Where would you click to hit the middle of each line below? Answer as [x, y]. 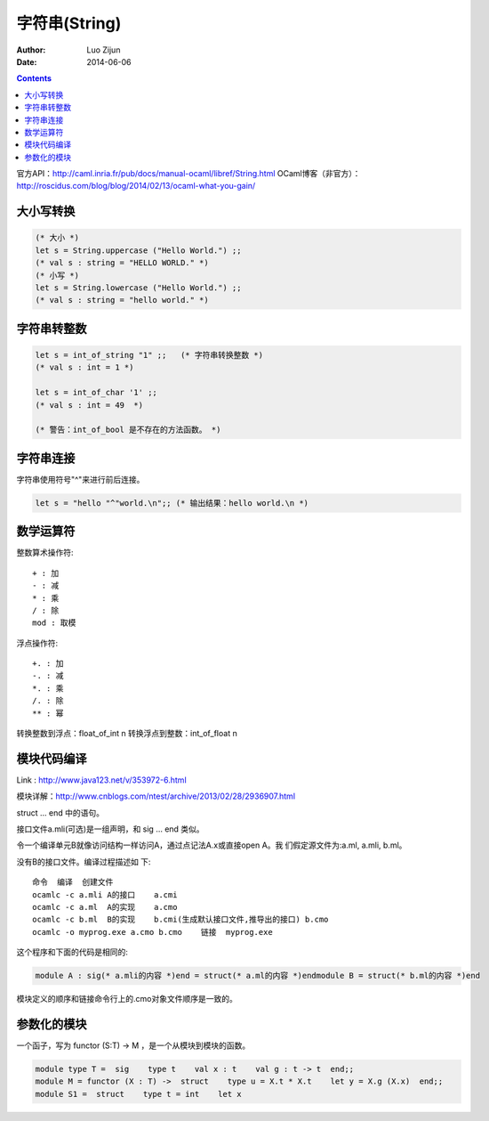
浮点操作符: [37, 643]
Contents [34, 78]
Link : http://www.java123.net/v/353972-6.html [101, 780]
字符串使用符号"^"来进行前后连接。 [80, 479]
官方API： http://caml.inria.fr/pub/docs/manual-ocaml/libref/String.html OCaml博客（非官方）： [188, 174]
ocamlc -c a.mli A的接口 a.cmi [105, 894]
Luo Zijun [104, 50]
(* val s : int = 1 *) [84, 368]
